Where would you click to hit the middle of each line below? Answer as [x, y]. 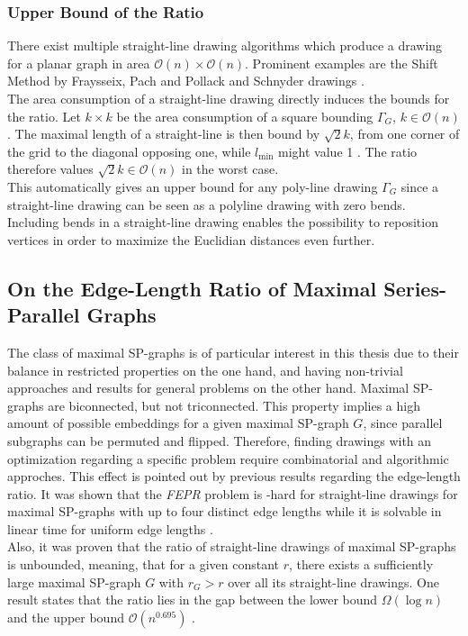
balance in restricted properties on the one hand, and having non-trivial [205, 370]
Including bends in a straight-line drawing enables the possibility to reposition [223, 222]
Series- [415, 288]
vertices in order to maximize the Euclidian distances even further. [191, 239]
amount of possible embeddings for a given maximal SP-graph [178, 423]
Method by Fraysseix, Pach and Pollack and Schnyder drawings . [186, 81]
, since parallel [403, 423]
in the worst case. [230, 169]
